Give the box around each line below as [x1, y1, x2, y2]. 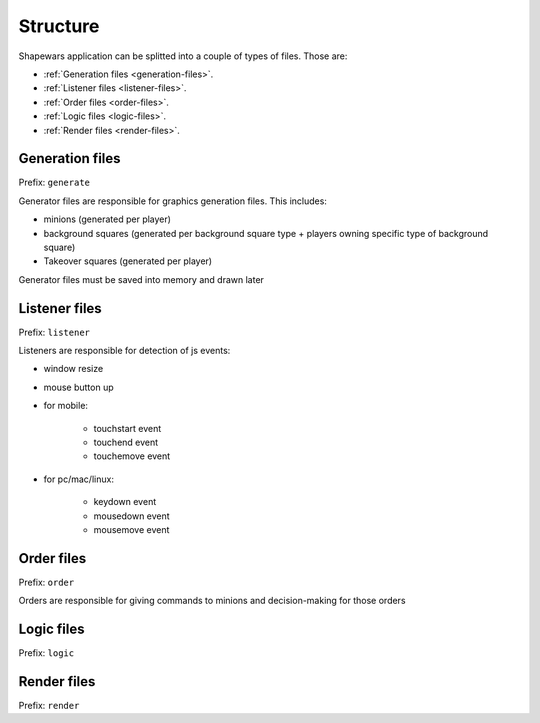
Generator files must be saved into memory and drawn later [18, 273, 265, 285]
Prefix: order [18, 576, 75, 588]
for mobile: [43, 400, 89, 412]
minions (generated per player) [43, 213, 172, 225]
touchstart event [93, 422, 162, 434]
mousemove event [93, 523, 170, 535]
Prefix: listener [18, 326, 90, 338]
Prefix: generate [18, 176, 90, 189]
